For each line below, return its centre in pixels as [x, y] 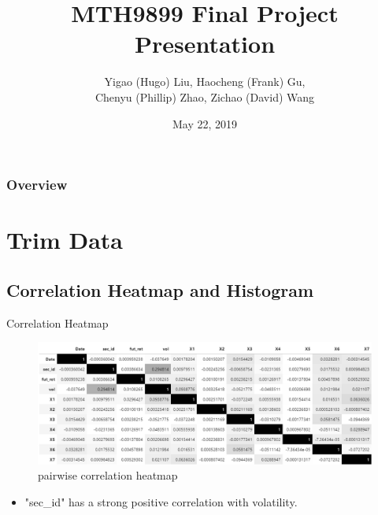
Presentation [205, 44]
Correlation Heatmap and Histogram [160, 289]
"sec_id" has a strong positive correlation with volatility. [161, 502]
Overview [37, 185]
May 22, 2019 [205, 123]
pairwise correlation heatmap [108, 475]
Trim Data [65, 240]
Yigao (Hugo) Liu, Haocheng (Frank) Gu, [205, 82]
